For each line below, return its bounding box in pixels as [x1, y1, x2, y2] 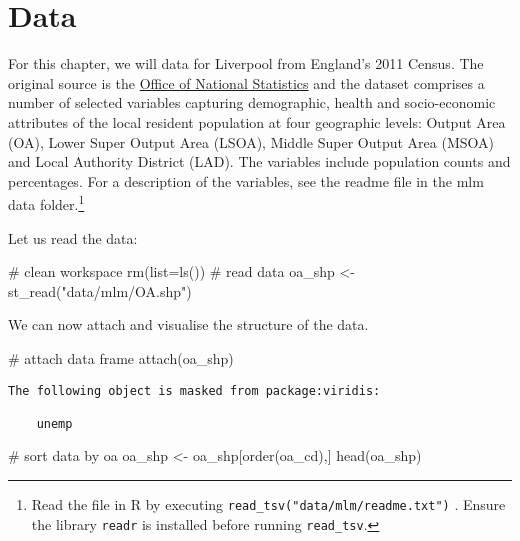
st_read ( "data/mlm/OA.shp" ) [8, 280, 192, 301]
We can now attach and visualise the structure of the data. [8, 314, 369, 335]
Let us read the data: [8, 227, 138, 248]
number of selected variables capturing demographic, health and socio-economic [8, 92, 496, 113]
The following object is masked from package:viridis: [8, 383, 381, 398]
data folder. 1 [8, 191, 85, 214]
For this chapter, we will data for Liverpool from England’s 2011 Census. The [8, 53, 484, 74]
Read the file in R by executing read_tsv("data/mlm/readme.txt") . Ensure [31, 494, 506, 515]
